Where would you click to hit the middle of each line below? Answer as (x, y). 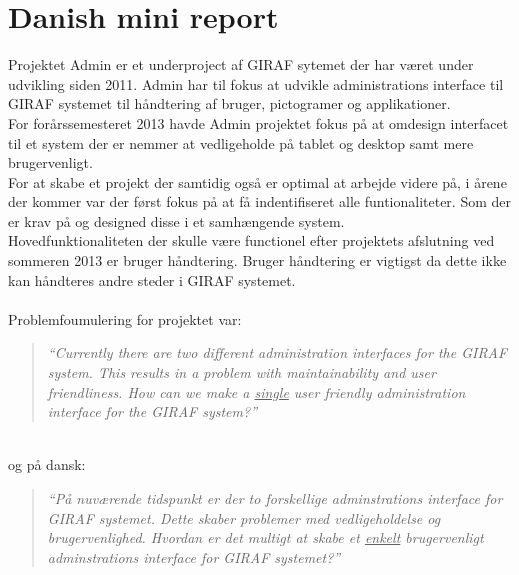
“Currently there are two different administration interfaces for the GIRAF (277, 352)
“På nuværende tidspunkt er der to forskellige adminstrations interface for (275, 498)
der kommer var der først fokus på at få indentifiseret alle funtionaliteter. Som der (260, 201)
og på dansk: (47, 464)
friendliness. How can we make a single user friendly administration (256, 391)
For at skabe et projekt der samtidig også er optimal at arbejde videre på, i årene (257, 181)
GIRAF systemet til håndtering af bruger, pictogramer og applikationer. (229, 103)
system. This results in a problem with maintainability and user (241, 372)
